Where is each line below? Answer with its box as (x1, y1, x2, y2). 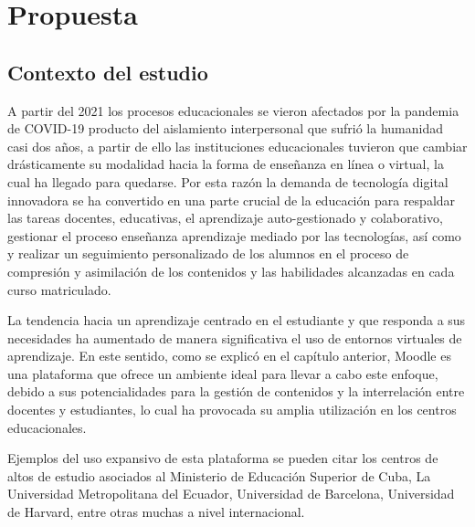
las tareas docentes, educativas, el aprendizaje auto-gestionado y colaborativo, (7, 208, 443, 227)
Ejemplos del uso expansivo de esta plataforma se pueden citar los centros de (7, 448, 438, 468)
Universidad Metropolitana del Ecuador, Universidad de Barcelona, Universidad (7, 484, 455, 503)
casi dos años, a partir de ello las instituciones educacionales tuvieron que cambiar (7, 136, 468, 155)
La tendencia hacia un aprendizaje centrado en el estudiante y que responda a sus (7, 311, 466, 330)
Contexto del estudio (7, 58, 208, 86)
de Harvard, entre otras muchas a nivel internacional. (7, 502, 305, 522)
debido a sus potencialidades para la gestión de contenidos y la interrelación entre (7, 382, 465, 401)
